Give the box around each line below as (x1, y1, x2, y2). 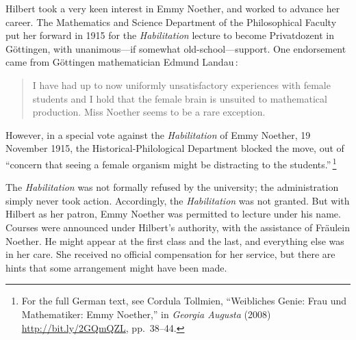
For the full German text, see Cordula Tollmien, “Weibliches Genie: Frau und (21, 293, 347, 308)
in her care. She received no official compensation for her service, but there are (5, 247, 335, 261)
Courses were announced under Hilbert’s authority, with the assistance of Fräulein (5, 220, 350, 234)
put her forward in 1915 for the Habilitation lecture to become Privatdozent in (5, 28, 334, 42)
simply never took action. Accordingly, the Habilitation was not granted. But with (5, 193, 350, 207)
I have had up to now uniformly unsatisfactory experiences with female (32, 77, 331, 92)
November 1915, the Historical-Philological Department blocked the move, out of (5, 141, 344, 155)
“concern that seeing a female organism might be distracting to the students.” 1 (5, 155, 337, 171)
